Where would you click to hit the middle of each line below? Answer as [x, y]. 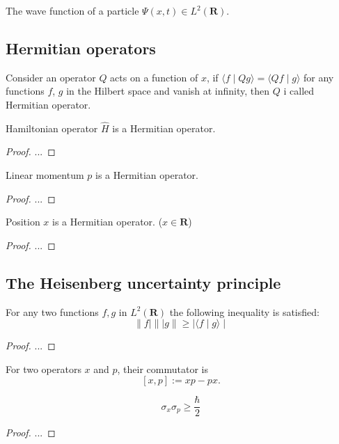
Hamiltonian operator [52, 128]
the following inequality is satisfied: [244, 311]
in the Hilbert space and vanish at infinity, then [168, 91]
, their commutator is [163, 368]
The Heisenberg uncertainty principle [143, 282]
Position [23, 222]
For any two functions [52, 311]
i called [299, 91]
